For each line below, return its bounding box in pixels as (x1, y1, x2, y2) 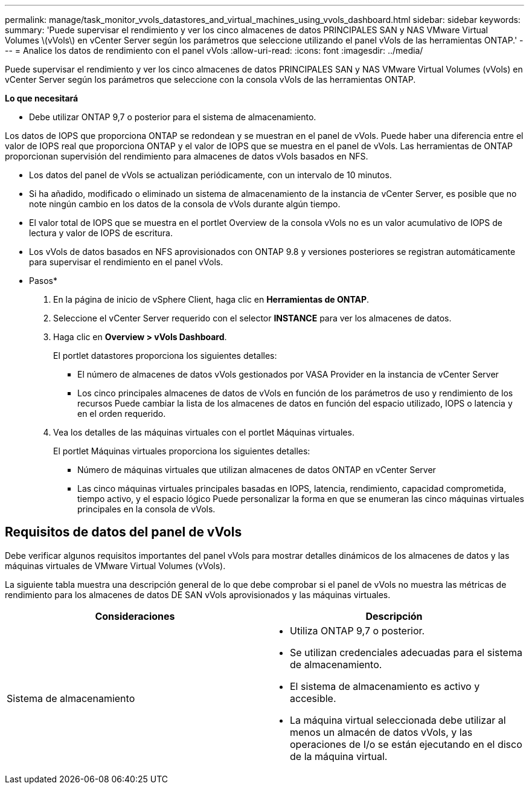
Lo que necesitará (5, 93, 79, 103)
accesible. (290, 692, 336, 704)
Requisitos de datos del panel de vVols (5, 524, 242, 540)
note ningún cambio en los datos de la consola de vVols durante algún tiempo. (29, 199, 341, 209)
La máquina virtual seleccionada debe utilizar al (290, 713, 506, 726)
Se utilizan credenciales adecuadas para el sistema (290, 646, 522, 659)
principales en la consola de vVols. (77, 504, 216, 514)
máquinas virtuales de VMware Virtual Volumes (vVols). (5, 560, 226, 571)
